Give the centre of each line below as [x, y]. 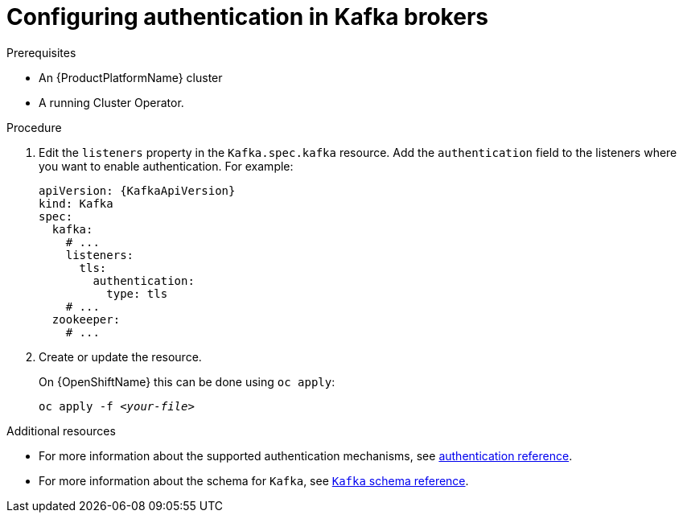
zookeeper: [86, 319]
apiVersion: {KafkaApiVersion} [137, 190]
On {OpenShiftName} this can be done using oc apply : [187, 381]
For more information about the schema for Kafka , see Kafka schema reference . [254, 480]
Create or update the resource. [120, 356]
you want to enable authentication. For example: [166, 166]
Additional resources [61, 430]
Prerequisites [41, 52]
